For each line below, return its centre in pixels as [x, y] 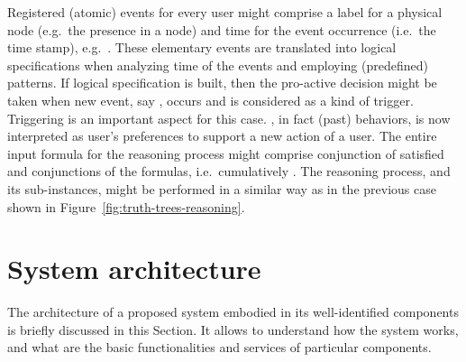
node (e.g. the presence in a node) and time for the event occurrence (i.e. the [222, 29]
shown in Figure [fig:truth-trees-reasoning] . [126, 206]
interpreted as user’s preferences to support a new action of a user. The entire [222, 136]
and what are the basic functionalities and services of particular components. [219, 347]
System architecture [134, 269]
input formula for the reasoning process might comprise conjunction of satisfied [226, 153]
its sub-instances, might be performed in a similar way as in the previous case [222, 188]
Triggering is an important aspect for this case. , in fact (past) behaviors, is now [229, 118]
